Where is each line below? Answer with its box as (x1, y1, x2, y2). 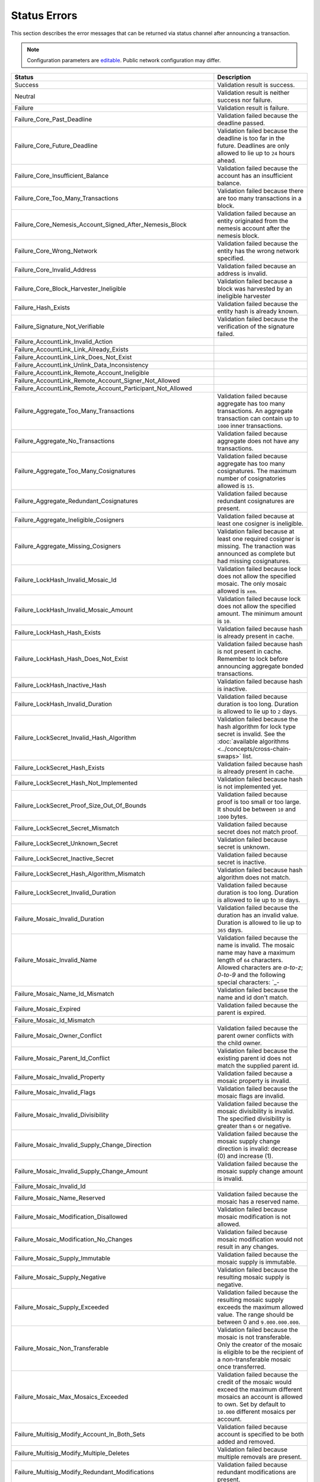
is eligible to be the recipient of (217, 1347, 303, 1356)
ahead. (217, 156, 237, 164)
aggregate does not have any (217, 436, 299, 445)
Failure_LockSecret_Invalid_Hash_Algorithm (14, 733, 136, 742)
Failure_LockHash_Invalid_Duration (14, 700, 113, 708)
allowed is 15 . (217, 481, 255, 490)
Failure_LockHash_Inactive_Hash (14, 681, 107, 689)
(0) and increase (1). (217, 1152, 274, 1160)
